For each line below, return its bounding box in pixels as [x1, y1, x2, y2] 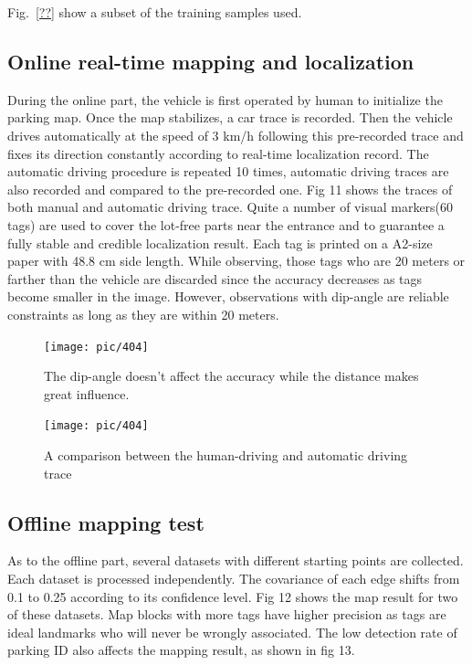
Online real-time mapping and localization [7, 47, 414, 75]
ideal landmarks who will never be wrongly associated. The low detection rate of [7, 622, 457, 641]
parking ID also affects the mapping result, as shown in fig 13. [7, 640, 355, 660]
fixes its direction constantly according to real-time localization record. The [7, 143, 429, 163]
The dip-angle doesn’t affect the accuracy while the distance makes [44, 366, 419, 385]
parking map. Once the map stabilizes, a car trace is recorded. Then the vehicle [7, 108, 453, 127]
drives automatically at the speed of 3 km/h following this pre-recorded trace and [7, 125, 464, 144]
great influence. [44, 384, 130, 403]
